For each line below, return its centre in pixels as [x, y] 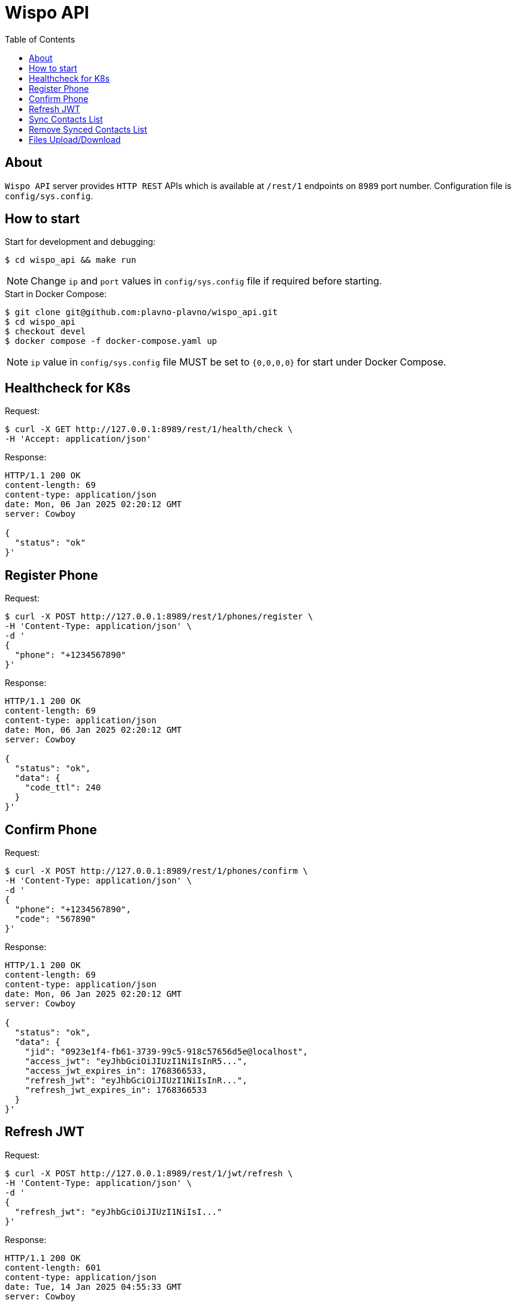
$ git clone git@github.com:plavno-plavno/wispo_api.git [141, 312]
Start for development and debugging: [80, 242]
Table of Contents [40, 39]
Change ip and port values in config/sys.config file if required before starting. [206, 281]
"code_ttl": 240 [63, 788]
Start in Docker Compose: [56, 294]
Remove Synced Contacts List [88, 129]
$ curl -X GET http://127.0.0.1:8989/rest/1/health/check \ [149, 429]
